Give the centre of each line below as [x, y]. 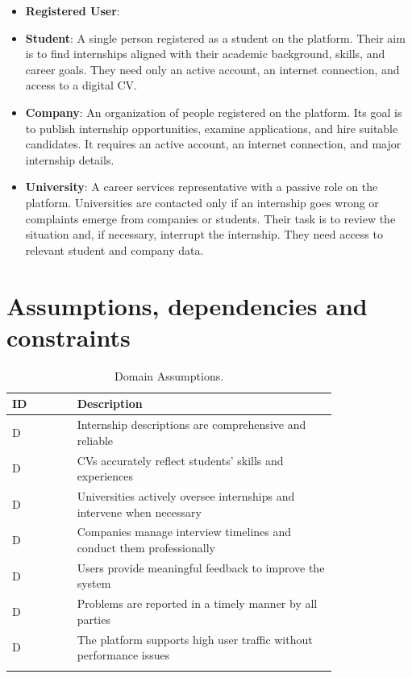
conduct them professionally [146, 547]
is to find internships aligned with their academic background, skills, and [205, 54]
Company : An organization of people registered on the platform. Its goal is [214, 112]
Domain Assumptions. [169, 375]
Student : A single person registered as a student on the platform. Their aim [215, 37]
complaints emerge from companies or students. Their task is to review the [210, 218]
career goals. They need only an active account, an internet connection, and [212, 69]
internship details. [70, 159]
